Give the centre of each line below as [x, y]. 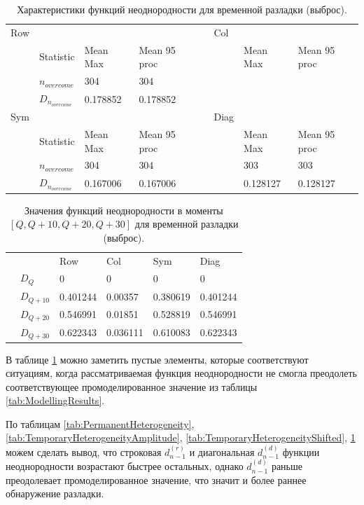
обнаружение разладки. [55, 493]
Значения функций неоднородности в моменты [124, 210]
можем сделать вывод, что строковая [84, 451]
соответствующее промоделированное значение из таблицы [132, 386]
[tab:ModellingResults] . [55, 400]
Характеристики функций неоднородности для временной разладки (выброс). [182, 9]
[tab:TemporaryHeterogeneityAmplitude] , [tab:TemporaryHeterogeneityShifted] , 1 [181, 437]
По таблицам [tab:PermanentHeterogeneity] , [100, 423]
